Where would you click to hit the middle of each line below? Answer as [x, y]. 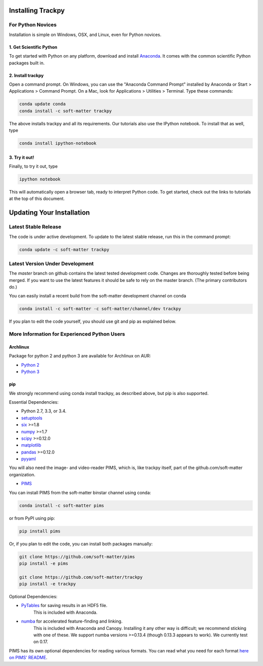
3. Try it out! [21, 157]
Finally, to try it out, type [33, 166]
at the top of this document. [37, 199]
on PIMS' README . [28, 658]
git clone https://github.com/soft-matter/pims [77, 557]
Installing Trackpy [37, 10]
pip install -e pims [44, 563]
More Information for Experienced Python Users [67, 334]
